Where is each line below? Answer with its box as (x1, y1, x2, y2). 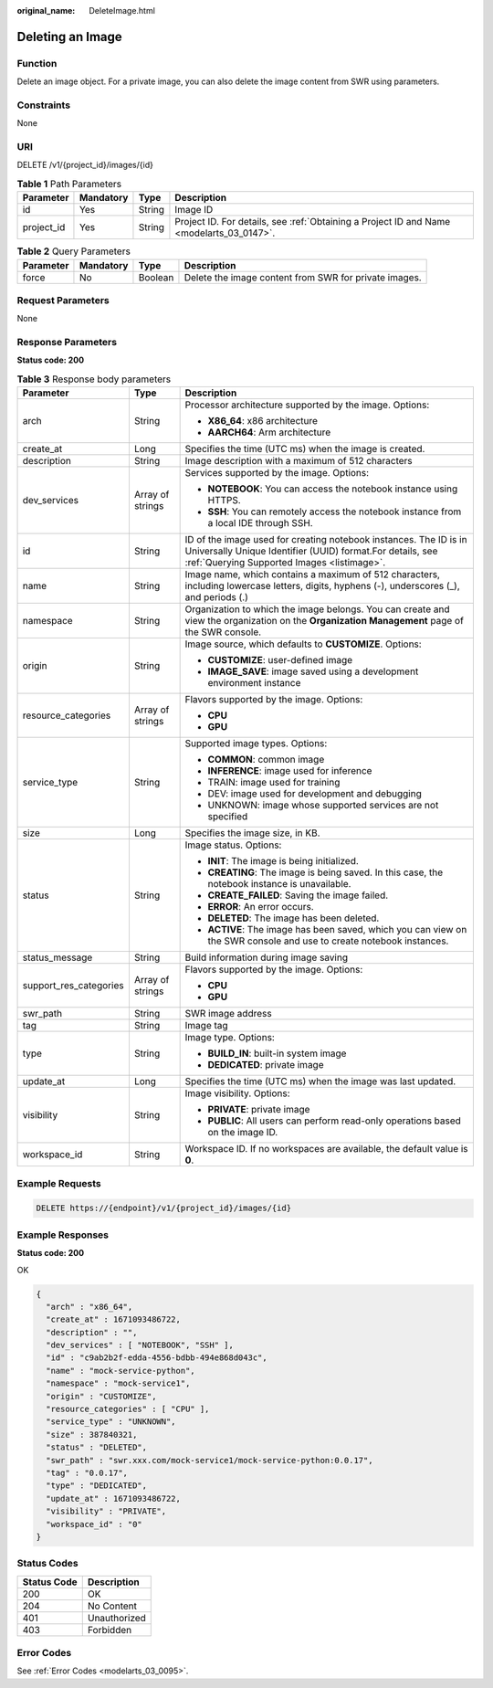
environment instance (207, 677, 301, 690)
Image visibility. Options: (184, 1087, 290, 1100)
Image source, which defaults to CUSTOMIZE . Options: (184, 638, 422, 650)
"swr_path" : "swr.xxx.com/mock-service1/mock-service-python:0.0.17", (46, 1455, 373, 1465)
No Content (87, 1599, 137, 1612)
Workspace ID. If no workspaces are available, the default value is (184, 1143, 469, 1155)
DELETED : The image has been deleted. (207, 912, 380, 924)
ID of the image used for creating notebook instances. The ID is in (184, 533, 467, 546)
